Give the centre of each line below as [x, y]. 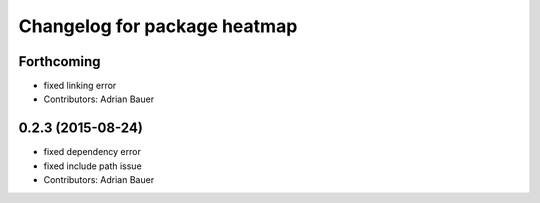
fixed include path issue [92, 166]
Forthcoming [59, 61]
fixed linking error [80, 86]
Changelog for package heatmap [158, 26]
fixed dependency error [92, 152]
